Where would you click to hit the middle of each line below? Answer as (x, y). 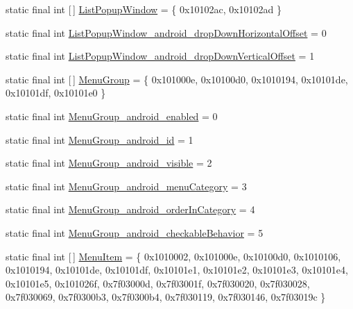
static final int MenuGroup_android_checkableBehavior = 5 (135, 232)
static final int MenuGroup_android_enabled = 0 (112, 116)
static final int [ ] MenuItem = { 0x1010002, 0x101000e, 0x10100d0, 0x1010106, (173, 256)
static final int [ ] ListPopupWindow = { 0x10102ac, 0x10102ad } (144, 9)
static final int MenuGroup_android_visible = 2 (109, 163)
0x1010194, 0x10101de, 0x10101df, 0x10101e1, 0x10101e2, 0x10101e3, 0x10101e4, (177, 270)
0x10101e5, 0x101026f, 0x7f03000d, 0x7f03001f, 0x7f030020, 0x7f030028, (158, 283)
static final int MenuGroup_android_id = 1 (100, 139)
